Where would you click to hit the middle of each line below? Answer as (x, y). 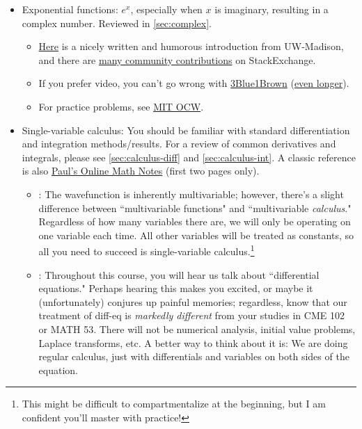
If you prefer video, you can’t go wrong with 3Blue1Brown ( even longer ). (194, 83)
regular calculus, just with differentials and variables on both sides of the (194, 356)
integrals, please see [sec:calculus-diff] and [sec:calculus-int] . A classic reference (189, 157)
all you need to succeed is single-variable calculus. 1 (147, 250)
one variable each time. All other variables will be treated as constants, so (196, 235)
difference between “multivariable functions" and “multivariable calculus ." (195, 208)
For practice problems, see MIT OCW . (121, 106)
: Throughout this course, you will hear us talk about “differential (179, 274)
